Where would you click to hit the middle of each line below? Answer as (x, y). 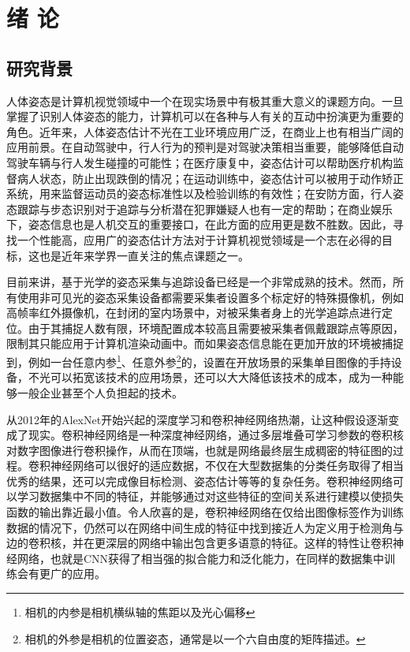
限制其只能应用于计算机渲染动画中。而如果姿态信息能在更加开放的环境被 (194, 343)
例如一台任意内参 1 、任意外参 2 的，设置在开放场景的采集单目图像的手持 (209, 361)
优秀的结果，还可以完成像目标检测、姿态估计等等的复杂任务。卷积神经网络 (199, 481)
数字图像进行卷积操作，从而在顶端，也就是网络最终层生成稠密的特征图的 (205, 450)
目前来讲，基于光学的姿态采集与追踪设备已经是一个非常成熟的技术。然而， (199, 282)
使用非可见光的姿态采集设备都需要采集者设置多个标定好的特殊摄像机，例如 (210, 297)
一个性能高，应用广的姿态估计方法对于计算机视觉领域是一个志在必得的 (199, 239)
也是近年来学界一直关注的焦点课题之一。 (144, 255)
